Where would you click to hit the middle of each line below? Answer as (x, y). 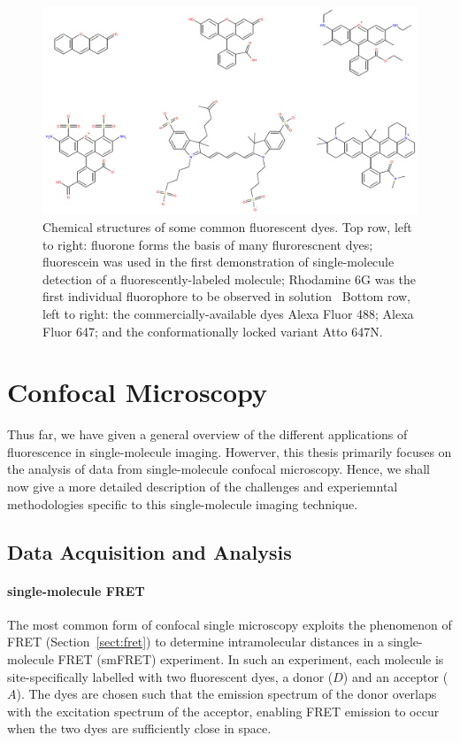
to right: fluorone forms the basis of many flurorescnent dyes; (208, 244)
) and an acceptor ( (395, 676)
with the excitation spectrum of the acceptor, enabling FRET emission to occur (223, 711)
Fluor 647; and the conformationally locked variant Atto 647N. (213, 331)
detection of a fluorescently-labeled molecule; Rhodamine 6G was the (230, 279)
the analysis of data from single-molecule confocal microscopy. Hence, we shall (218, 469)
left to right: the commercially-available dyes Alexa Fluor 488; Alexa (228, 313)
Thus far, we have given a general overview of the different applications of (207, 434)
